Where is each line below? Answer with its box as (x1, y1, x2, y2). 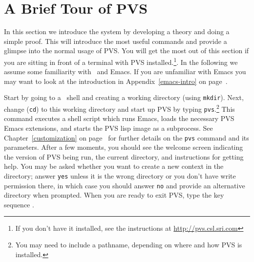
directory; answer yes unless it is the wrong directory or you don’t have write (4, 170, 236, 181)
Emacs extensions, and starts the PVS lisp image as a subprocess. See (4, 122, 213, 133)
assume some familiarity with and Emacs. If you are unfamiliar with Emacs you (4, 66, 246, 77)
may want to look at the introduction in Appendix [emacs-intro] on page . (4, 76, 228, 86)
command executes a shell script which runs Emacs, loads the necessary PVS (4, 113, 234, 123)
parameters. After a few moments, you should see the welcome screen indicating (4, 142, 243, 152)
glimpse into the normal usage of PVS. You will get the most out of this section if (4, 45, 249, 56)
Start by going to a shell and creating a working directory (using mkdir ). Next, (4, 92, 244, 102)
